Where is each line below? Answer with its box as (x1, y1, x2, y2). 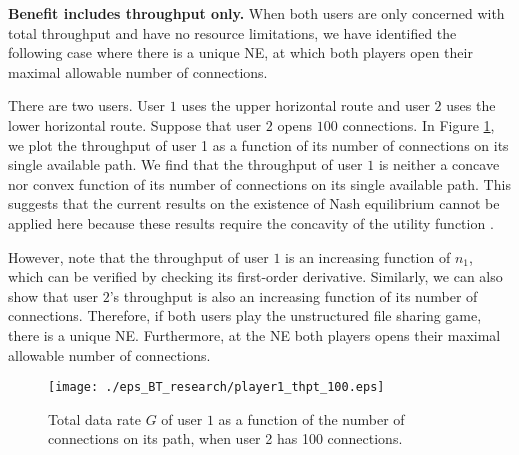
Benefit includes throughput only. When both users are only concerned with (8, 3, 505, 23)
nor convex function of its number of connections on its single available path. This (8, 173, 511, 194)
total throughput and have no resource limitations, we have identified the (8, 22, 457, 43)
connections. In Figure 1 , (342, 114, 495, 135)
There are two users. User (8, 95, 166, 116)
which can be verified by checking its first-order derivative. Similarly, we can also (8, 266, 503, 287)
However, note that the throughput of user (8, 246, 269, 267)
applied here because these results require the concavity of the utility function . (8, 212, 494, 233)
